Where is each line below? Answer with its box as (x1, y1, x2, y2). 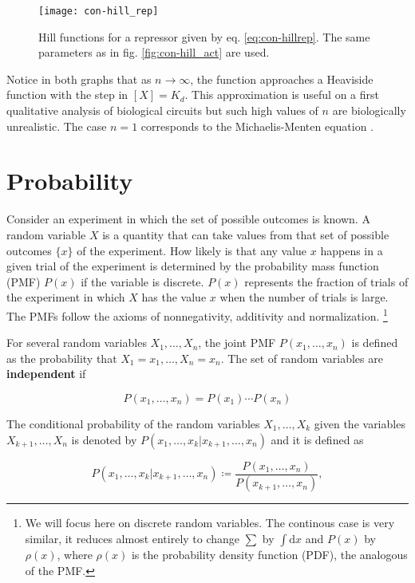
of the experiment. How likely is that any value (77, 242, 307, 258)
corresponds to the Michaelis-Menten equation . (140, 117, 374, 134)
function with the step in (6, 86, 128, 103)
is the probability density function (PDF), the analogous (131, 546, 408, 563)
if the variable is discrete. (81, 273, 204, 290)
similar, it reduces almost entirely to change (25, 530, 240, 547)
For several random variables (6, 334, 147, 351)
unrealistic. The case (6, 117, 107, 134)
